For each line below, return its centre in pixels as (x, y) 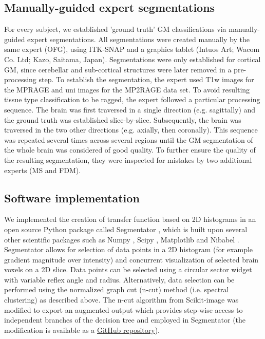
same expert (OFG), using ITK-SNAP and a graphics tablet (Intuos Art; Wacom (132, 49)
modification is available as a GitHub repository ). (82, 329)
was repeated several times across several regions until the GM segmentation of (129, 139)
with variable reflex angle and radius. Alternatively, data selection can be (119, 279)
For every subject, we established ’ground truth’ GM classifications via (115, 29)
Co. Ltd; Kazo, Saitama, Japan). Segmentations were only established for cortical (132, 59)
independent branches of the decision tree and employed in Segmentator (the (125, 320)
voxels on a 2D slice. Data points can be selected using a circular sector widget (128, 269)
